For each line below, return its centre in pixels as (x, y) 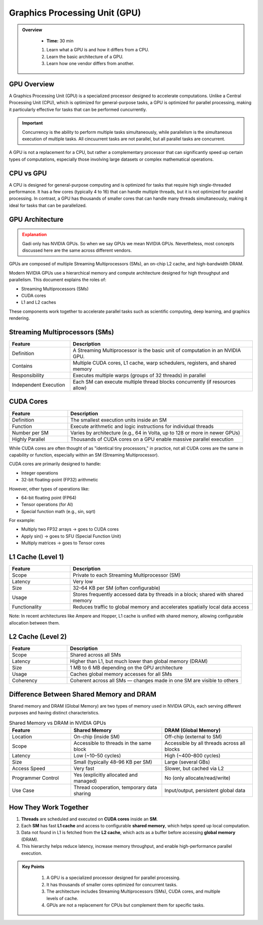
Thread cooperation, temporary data (115, 788)
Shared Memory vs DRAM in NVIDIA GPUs (58, 723)
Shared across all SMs (95, 655)
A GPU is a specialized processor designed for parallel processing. (113, 878)
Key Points (33, 866)
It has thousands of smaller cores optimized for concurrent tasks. (112, 884)
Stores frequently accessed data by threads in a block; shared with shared (158, 595)
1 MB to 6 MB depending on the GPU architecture (126, 668)
